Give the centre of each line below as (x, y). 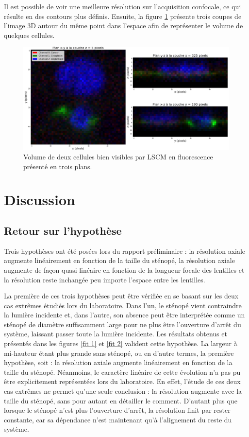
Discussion (40, 200)
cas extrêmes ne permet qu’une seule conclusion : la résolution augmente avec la (123, 391)
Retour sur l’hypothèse (63, 230)
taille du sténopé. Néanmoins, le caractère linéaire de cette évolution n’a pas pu (122, 372)
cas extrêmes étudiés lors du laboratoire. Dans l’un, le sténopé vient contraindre (123, 305)
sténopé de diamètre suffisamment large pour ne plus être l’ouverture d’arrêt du (123, 324)
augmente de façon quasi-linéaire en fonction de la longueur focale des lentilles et (124, 270)
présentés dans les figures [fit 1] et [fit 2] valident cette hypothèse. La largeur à (121, 343)
